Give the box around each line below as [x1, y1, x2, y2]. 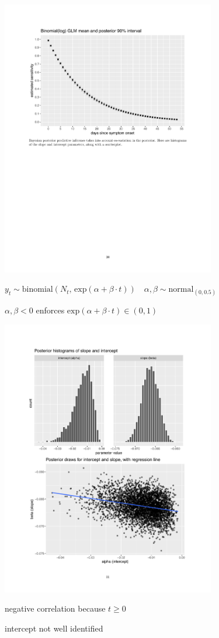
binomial [22, 285, 53, 294]
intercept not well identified [5, 622, 103, 634]
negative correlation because [5, 602, 106, 615]
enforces [36, 304, 65, 316]
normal [168, 285, 194, 294]
